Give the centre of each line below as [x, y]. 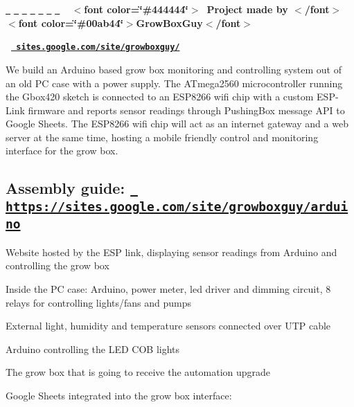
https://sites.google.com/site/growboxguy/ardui [177, 207]
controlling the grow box [57, 265]
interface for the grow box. [62, 151]
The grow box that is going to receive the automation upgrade [138, 372]
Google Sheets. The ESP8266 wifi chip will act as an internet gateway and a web [177, 124]
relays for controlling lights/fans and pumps [99, 302]
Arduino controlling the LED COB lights [93, 349]
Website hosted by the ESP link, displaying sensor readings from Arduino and [171, 252]
